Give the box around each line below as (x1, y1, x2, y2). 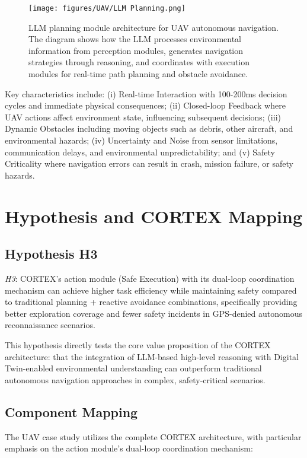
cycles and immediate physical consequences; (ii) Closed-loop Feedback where (5, 99, 286, 112)
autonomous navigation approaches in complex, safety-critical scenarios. (5, 373, 266, 386)
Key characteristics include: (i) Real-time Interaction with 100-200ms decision (5, 87, 287, 100)
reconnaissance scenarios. (5, 319, 95, 331)
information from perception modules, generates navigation (28, 44, 244, 56)
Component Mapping (5, 402, 138, 421)
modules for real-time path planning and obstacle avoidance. (28, 68, 248, 80)
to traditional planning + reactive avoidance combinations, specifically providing (5, 295, 298, 308)
